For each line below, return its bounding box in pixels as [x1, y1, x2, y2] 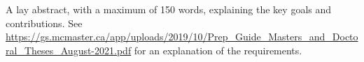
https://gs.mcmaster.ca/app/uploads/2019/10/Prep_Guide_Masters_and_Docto [6, 29, 358, 44]
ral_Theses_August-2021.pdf [6, 42, 132, 57]
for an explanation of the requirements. [134, 42, 302, 57]
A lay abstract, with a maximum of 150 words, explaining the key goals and [6, 2, 332, 16]
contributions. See [6, 15, 83, 30]
